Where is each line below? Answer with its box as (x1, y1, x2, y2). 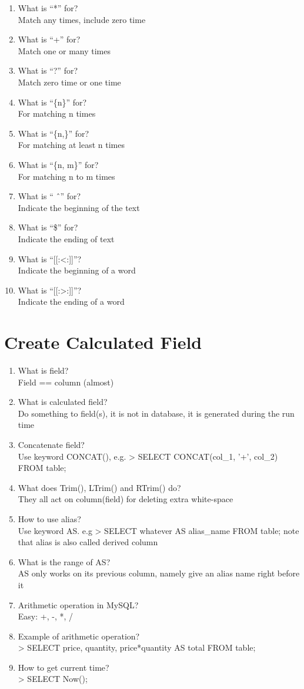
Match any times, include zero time (18, 13, 146, 25)
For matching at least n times (18, 139, 125, 151)
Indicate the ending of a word (18, 295, 125, 308)
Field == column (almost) (18, 375, 114, 388)
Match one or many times (18, 44, 111, 57)
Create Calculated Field (4, 330, 202, 354)
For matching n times (18, 107, 96, 120)
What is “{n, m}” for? (18, 158, 99, 170)
